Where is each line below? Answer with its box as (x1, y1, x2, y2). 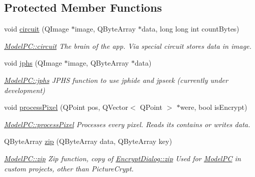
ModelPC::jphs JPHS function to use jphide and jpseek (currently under (4, 74, 228, 85)
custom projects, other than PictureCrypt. (4, 163, 134, 173)
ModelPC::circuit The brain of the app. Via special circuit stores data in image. (4, 40, 252, 51)
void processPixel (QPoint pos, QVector (4, 102, 128, 112)
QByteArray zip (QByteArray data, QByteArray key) (4, 136, 172, 146)
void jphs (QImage (4, 57, 62, 68)
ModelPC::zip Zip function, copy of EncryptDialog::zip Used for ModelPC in (4, 153, 241, 163)
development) (4, 84, 45, 95)
